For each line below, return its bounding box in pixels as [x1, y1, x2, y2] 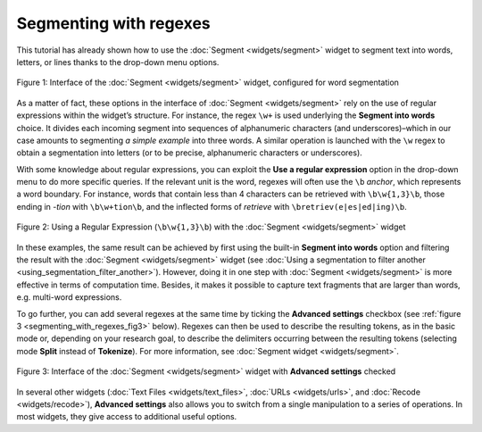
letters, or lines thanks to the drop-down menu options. [16, 56, 220, 67]
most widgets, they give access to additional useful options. [16, 411, 237, 422]
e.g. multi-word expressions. [16, 292, 122, 303]
